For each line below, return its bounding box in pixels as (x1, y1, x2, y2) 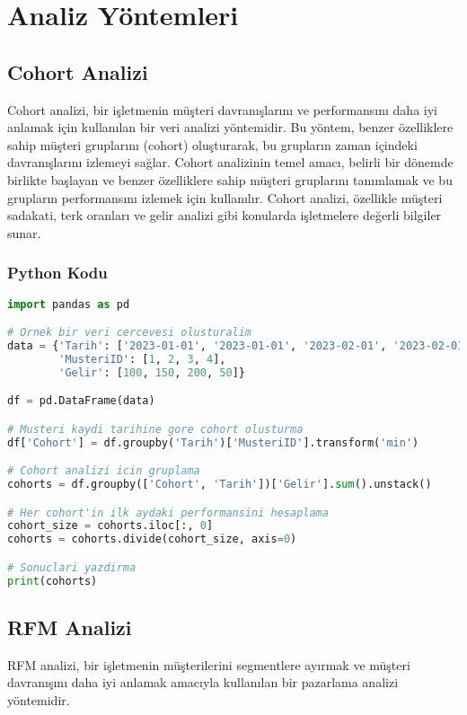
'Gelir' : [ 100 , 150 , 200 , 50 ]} (58, 366, 245, 379)
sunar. (7, 223, 41, 242)
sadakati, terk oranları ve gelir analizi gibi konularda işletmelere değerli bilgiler (7, 206, 442, 225)
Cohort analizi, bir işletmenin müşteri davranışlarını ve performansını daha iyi (7, 100, 437, 119)
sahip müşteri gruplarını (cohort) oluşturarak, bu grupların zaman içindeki (7, 135, 418, 154)
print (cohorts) (7, 574, 98, 587)
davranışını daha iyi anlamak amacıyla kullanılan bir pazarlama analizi (7, 673, 399, 692)
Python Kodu (7, 261, 108, 284)
